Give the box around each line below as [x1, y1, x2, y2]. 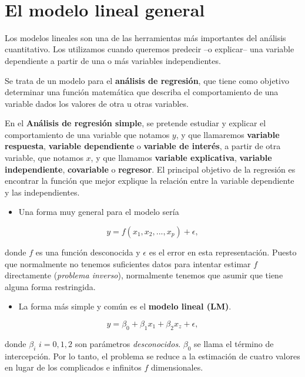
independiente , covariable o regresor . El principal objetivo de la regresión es [5, 163, 296, 175]
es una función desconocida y [35, 246, 140, 258]
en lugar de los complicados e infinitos [5, 361, 142, 373]
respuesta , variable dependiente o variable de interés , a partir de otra [5, 140, 281, 152]
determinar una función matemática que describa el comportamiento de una [5, 86, 279, 98]
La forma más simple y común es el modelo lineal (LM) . [18, 300, 232, 312]
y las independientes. [5, 186, 80, 198]
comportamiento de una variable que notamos [5, 128, 170, 140]
